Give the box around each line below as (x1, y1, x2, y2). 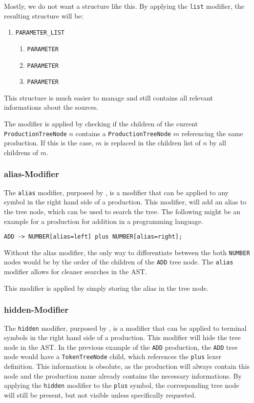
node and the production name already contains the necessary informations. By (4, 370, 242, 381)
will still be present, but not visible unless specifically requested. (4, 389, 196, 400)
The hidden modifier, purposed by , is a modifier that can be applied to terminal (4, 322, 247, 333)
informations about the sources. (4, 102, 99, 112)
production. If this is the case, (4, 138, 94, 148)
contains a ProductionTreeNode (75, 128, 171, 138)
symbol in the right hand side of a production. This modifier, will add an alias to (4, 197, 247, 207)
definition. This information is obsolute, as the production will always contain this (4, 361, 250, 371)
